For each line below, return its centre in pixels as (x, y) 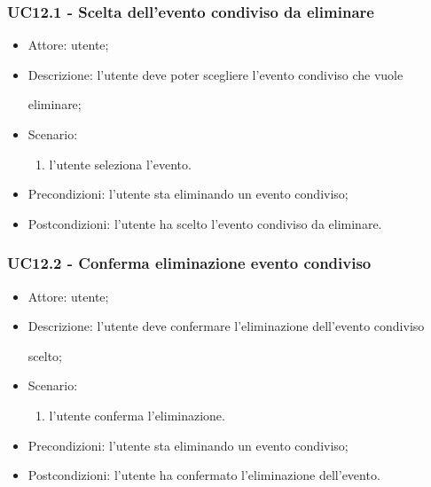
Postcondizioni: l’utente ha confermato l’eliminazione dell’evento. (204, 475)
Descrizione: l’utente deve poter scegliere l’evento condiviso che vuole (215, 74)
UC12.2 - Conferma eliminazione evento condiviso (189, 263)
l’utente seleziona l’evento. (120, 164)
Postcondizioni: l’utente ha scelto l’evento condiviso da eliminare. (205, 223)
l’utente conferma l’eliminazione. (137, 415)
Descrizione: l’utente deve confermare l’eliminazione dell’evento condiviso (226, 326)
